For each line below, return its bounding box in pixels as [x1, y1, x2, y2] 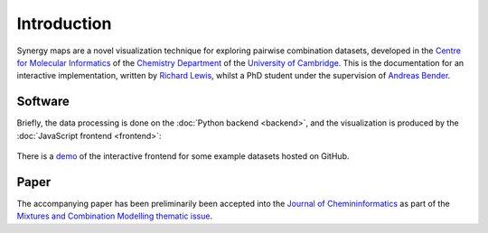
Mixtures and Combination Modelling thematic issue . [16, 210, 212, 221]
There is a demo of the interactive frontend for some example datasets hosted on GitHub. [16, 151, 350, 162]
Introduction [16, 14, 112, 33]
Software [16, 94, 70, 109]
